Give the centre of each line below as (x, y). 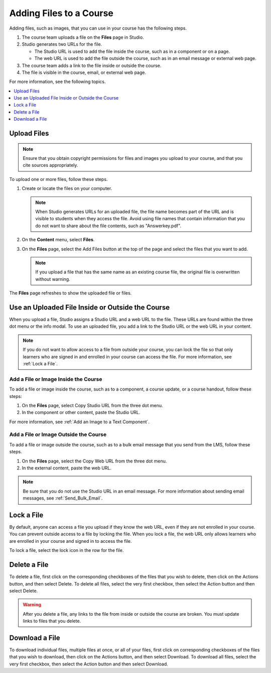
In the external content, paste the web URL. (67, 468)
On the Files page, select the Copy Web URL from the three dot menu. (94, 461)
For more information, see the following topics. (57, 82)
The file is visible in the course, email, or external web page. (84, 72)
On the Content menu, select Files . (58, 240)
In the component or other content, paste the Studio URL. (81, 413)
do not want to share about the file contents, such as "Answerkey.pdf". (108, 226)
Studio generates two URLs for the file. (62, 44)
